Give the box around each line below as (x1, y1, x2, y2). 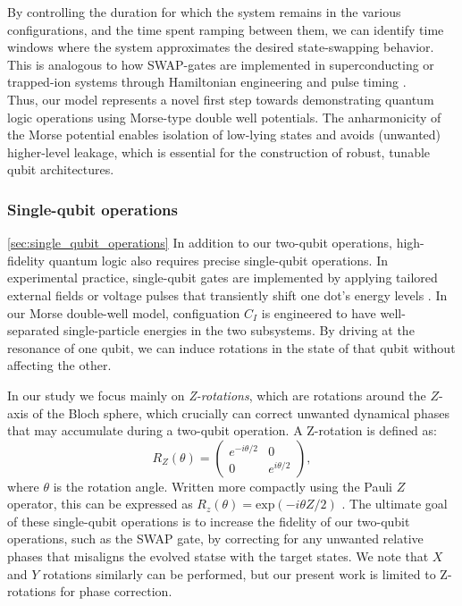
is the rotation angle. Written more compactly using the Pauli (53, 476, 392, 495)
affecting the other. (7, 356, 112, 375)
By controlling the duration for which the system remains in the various (7, 3, 401, 21)
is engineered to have (261, 303, 376, 322)
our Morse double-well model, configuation (7, 303, 240, 322)
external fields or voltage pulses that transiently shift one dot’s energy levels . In (7, 285, 448, 304)
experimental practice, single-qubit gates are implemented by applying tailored (7, 268, 438, 287)
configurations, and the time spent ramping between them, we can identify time (7, 20, 444, 38)
